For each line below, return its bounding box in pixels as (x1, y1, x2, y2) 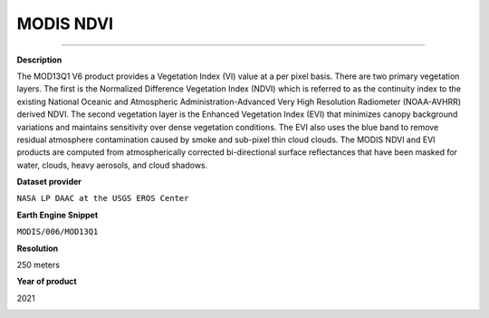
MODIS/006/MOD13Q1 (16, 226, 99, 237)
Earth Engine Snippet (16, 209, 99, 220)
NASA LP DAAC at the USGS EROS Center (16, 193, 189, 204)
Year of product (16, 276, 77, 287)
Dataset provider (16, 177, 81, 188)
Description (16, 54, 62, 65)
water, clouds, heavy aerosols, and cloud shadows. (16, 159, 208, 170)
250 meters (16, 259, 61, 271)
